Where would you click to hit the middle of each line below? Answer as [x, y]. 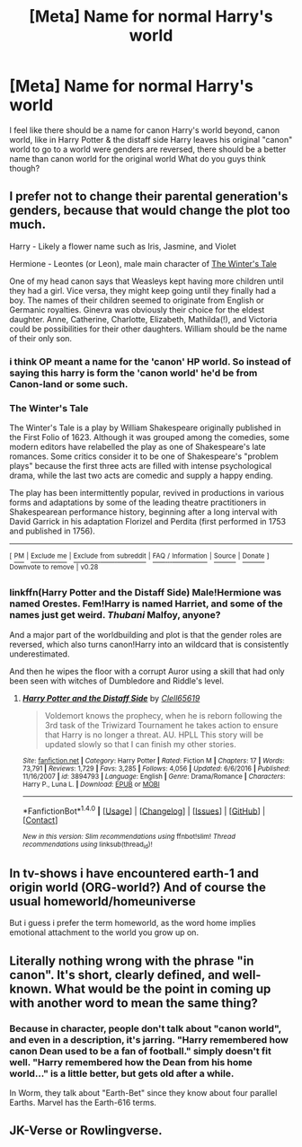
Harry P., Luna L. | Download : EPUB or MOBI [91, 784]
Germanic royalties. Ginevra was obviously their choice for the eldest [137, 309]
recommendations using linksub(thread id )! [87, 845]
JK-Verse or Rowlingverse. [86, 1130]
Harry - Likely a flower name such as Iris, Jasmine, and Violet [123, 246]
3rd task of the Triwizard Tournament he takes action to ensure [161, 725]
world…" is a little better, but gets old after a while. [122, 1073]
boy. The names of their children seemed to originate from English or [137, 300]
